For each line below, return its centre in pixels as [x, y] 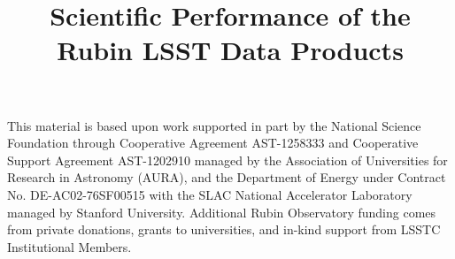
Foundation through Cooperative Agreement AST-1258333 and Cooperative [213, 143]
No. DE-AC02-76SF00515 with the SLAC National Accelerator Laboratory [210, 194]
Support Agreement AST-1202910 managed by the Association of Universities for [227, 160]
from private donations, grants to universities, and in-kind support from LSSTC [224, 229]
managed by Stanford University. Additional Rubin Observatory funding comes [222, 212]
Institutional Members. [69, 246]
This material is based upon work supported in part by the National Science [214, 125]
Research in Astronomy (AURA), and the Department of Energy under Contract [227, 177]
